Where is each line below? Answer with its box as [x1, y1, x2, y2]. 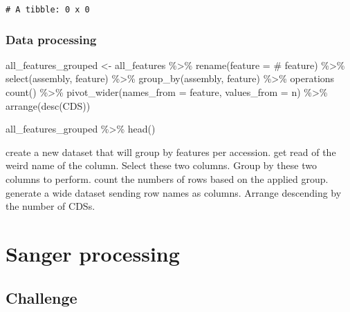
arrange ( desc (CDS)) [6, 98, 91, 113]
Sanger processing [6, 240, 180, 267]
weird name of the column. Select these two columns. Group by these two [6, 158, 317, 173]
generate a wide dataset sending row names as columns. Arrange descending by [6, 185, 342, 199]
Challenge [6, 286, 77, 308]
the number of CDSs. [6, 199, 95, 213]
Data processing [6, 30, 97, 48]
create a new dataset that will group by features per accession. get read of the [6, 144, 336, 159]
